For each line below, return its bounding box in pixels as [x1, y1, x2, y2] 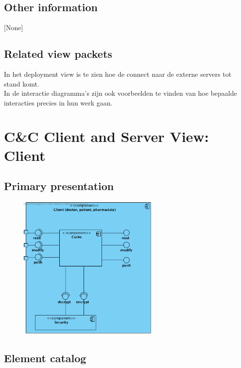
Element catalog [4, 350, 86, 366]
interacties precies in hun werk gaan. [4, 97, 113, 107]
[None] [4, 22, 23, 33]
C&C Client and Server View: [4, 126, 209, 146]
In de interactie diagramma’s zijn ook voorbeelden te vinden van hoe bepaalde [4, 88, 237, 98]
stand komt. [4, 78, 39, 88]
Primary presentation [4, 178, 114, 193]
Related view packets [4, 46, 112, 61]
